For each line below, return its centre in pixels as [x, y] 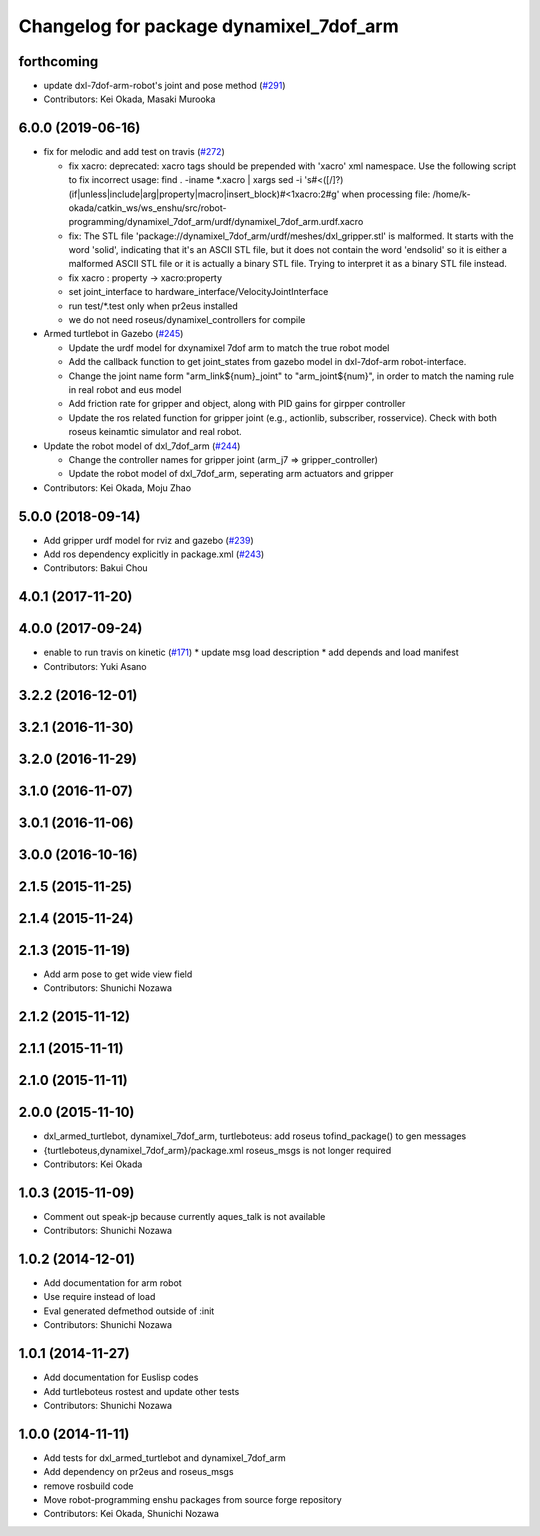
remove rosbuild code [88, 1486]
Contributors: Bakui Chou [96, 568]
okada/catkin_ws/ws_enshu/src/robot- [147, 207]
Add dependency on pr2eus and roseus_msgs [138, 1472]
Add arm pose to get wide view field [118, 974]
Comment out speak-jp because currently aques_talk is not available [184, 1216]
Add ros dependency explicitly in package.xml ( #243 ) [154, 554]
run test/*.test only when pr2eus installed [153, 306]
